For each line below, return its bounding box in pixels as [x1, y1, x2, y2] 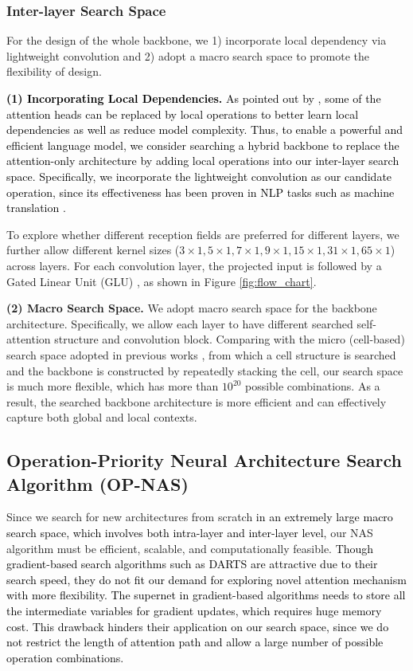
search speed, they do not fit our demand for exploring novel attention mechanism [6, 571, 407, 587]
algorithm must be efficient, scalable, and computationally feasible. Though [6, 540, 374, 556]
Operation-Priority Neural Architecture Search [6, 448, 402, 473]
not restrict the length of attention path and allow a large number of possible [6, 634, 384, 650]
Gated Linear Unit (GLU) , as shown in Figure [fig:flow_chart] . [6, 273, 317, 289]
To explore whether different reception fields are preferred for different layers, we [6, 226, 399, 242]
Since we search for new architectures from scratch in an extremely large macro [6, 508, 393, 525]
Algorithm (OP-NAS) [6, 471, 189, 496]
